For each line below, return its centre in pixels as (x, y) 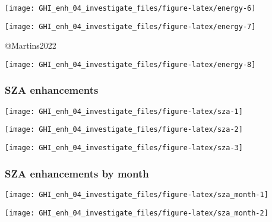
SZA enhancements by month (77, 173)
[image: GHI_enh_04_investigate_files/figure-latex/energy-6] (130, 8)
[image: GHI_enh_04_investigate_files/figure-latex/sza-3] (124, 148)
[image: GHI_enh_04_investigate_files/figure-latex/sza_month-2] (137, 213)
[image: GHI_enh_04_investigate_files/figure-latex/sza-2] (124, 130)
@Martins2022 (31, 45)
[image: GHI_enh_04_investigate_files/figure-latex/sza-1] (124, 111)
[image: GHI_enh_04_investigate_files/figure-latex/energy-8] (130, 64)
